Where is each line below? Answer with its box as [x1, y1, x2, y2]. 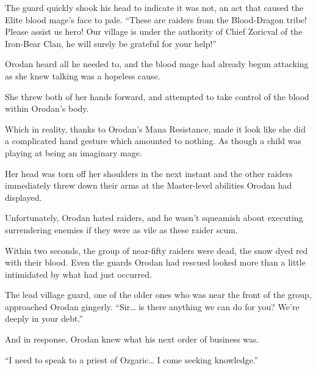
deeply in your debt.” [5, 312, 84, 325]
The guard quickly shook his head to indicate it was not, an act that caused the [5, 1, 304, 13]
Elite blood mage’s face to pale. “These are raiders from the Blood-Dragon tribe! [5, 13, 307, 26]
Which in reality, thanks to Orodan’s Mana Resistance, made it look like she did [5, 122, 306, 135]
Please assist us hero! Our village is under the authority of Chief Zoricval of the [5, 25, 303, 38]
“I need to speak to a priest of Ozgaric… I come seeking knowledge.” [5, 353, 259, 366]
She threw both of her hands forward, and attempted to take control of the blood [5, 90, 309, 103]
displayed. [5, 190, 42, 203]
